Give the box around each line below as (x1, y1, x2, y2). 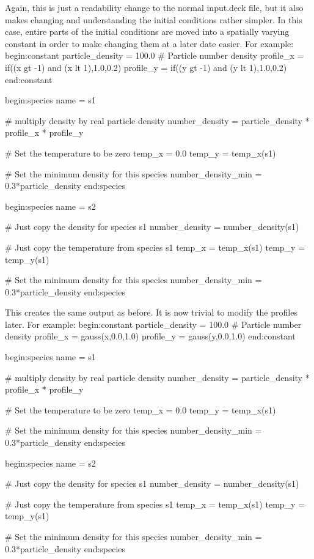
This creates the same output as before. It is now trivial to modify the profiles (5, 306, 298, 319)
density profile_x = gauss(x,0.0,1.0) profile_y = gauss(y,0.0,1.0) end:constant (5, 330, 296, 342)
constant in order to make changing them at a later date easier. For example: (5, 37, 294, 50)
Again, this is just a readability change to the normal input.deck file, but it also (5, 1, 304, 13)
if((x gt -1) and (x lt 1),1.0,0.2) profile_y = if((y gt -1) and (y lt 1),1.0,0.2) (5, 61, 287, 73)
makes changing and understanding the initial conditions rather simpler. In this (5, 13, 302, 26)
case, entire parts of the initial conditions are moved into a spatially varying (5, 25, 290, 38)
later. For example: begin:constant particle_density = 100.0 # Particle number (5, 317, 302, 330)
